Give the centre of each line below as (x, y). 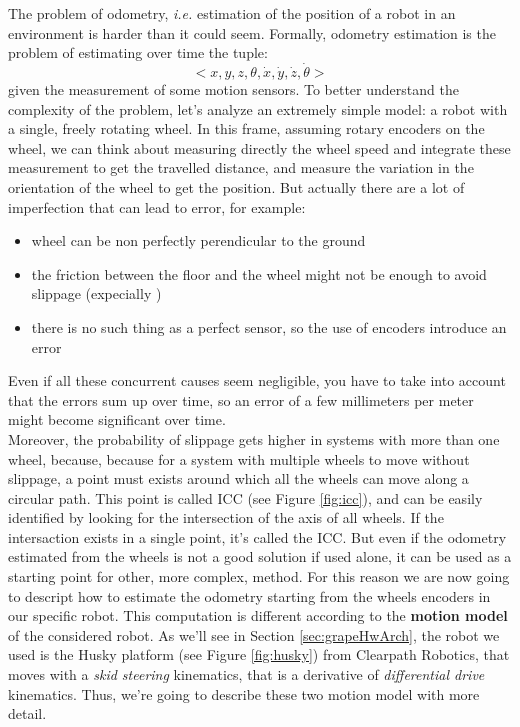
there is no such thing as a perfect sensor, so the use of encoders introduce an (269, 326)
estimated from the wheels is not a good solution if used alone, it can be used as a (260, 556)
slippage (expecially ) (96, 293)
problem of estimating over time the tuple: (138, 52)
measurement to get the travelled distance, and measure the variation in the (241, 167)
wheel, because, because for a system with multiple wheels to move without (239, 458)
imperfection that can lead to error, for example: (157, 206)
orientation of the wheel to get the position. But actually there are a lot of (236, 186)
